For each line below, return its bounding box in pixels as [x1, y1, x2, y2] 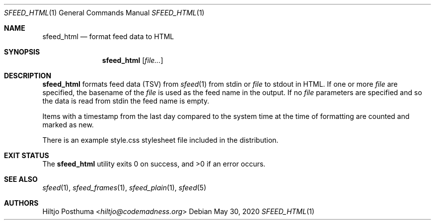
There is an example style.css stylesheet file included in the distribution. [42, 136, 279, 144]
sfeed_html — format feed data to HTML [42, 32, 174, 41]
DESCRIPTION [4, 71, 52, 80]
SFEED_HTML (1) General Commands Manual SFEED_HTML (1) [4, 8, 205, 17]
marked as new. [42, 120, 94, 129]
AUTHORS [4, 199, 39, 207]
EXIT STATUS [4, 151, 49, 160]
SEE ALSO [4, 175, 38, 183]
